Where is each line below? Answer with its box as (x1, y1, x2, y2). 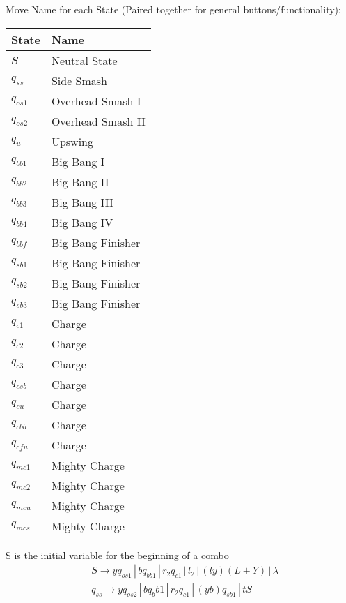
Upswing (51, 133, 94, 149)
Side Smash (51, 72, 108, 89)
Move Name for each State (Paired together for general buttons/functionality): (6, 2, 341, 16)
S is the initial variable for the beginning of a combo (6, 547, 229, 562)
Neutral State (51, 52, 118, 68)
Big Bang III (51, 193, 113, 210)
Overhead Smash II (51, 112, 146, 129)
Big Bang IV (51, 214, 113, 230)
